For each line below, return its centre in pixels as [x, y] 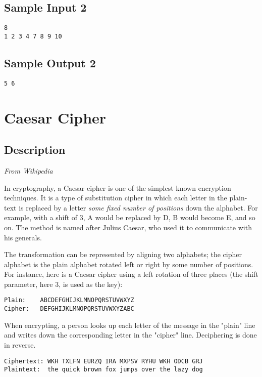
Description [35, 150]
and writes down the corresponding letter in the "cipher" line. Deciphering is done [130, 335]
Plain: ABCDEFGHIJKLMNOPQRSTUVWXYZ [69, 300]
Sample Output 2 [50, 62]
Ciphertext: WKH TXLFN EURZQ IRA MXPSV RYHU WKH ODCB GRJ [103, 361]
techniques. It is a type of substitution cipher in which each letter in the [116, 198]
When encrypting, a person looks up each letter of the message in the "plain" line [130, 325]
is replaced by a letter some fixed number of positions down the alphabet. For [138, 207]
